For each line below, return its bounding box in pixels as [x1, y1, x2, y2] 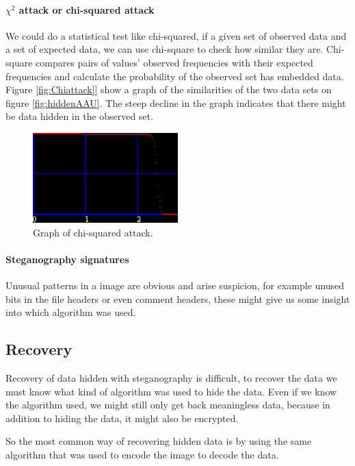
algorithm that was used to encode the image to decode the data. [5, 447, 279, 461]
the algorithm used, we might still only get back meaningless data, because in [5, 397, 330, 412]
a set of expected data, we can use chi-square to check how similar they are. [5, 42, 324, 56]
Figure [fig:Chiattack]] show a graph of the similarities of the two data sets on [5, 82, 332, 97]
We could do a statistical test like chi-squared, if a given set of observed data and [5, 28, 347, 42]
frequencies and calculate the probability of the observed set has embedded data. [5, 69, 344, 83]
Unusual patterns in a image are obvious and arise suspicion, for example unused [5, 278, 344, 292]
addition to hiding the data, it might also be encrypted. [5, 410, 239, 425]
